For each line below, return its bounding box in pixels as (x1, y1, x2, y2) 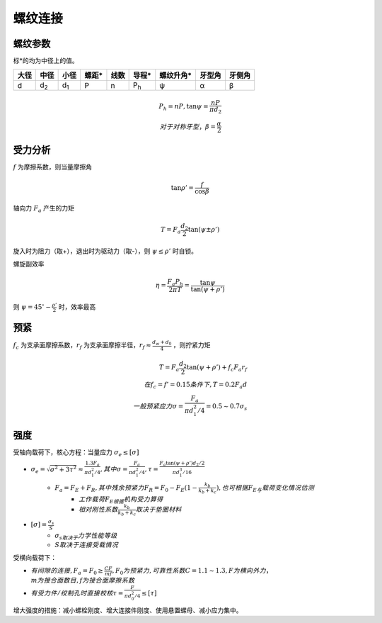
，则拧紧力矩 (173, 341, 211, 349)
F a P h (167, 277, 184, 287)
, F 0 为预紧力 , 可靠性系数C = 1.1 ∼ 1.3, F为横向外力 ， (112, 567, 272, 577)
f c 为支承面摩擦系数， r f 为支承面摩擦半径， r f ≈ (13, 341, 151, 351)
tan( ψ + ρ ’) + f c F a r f (186, 364, 248, 373)
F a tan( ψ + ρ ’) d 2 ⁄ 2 (159, 459, 205, 467)
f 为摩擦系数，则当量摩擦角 (13, 163, 92, 172)
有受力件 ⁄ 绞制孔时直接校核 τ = (30, 589, 124, 597)
